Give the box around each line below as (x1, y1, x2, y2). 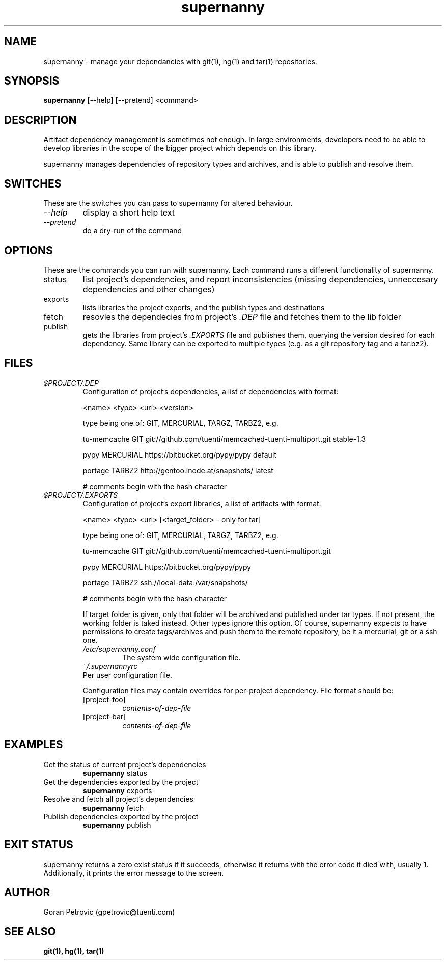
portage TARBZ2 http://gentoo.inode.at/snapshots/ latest (82, 466, 273, 475)
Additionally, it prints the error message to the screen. (43, 868, 224, 877)
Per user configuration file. (82, 670, 173, 679)
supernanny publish (82, 820, 151, 829)
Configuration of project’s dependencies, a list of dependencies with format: (82, 387, 339, 396)
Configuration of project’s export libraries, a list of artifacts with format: (82, 499, 321, 508)
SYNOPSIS (4, 74, 60, 88)
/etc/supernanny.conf (82, 644, 156, 653)
